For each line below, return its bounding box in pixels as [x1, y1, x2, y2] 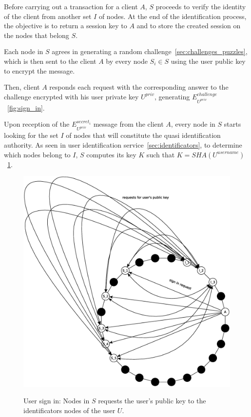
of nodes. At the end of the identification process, [98, 11, 247, 21]
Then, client [4, 82, 40, 92]
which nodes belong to [4, 149, 71, 159]
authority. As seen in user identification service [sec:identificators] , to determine [4, 139, 242, 150]
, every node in [171, 119, 215, 129]
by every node [106, 56, 148, 66]
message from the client [93, 119, 164, 129]
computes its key [86, 149, 136, 159]
